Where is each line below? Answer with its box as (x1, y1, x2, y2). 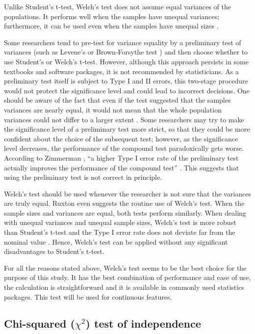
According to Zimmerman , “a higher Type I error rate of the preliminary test (4, 152, 239, 163)
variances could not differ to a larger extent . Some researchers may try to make (4, 114, 244, 124)
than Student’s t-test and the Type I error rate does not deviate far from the (4, 227, 235, 237)
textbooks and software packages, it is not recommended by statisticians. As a (4, 66, 239, 76)
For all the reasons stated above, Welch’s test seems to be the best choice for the (4, 262, 247, 273)
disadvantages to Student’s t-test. (4, 246, 104, 256)
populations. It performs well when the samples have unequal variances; (4, 11, 220, 21)
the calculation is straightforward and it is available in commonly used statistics (4, 282, 244, 292)
